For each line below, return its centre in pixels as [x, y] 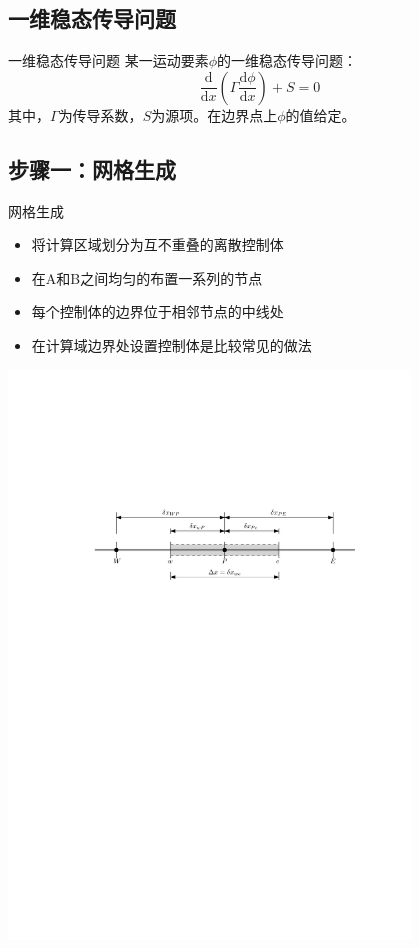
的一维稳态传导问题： [287, 60]
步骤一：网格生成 [92, 168]
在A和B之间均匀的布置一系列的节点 [147, 277]
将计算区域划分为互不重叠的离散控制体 [157, 244]
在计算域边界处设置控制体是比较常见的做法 [171, 344]
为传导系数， [100, 114]
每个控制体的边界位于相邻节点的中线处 [157, 311]
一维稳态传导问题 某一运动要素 [108, 60]
